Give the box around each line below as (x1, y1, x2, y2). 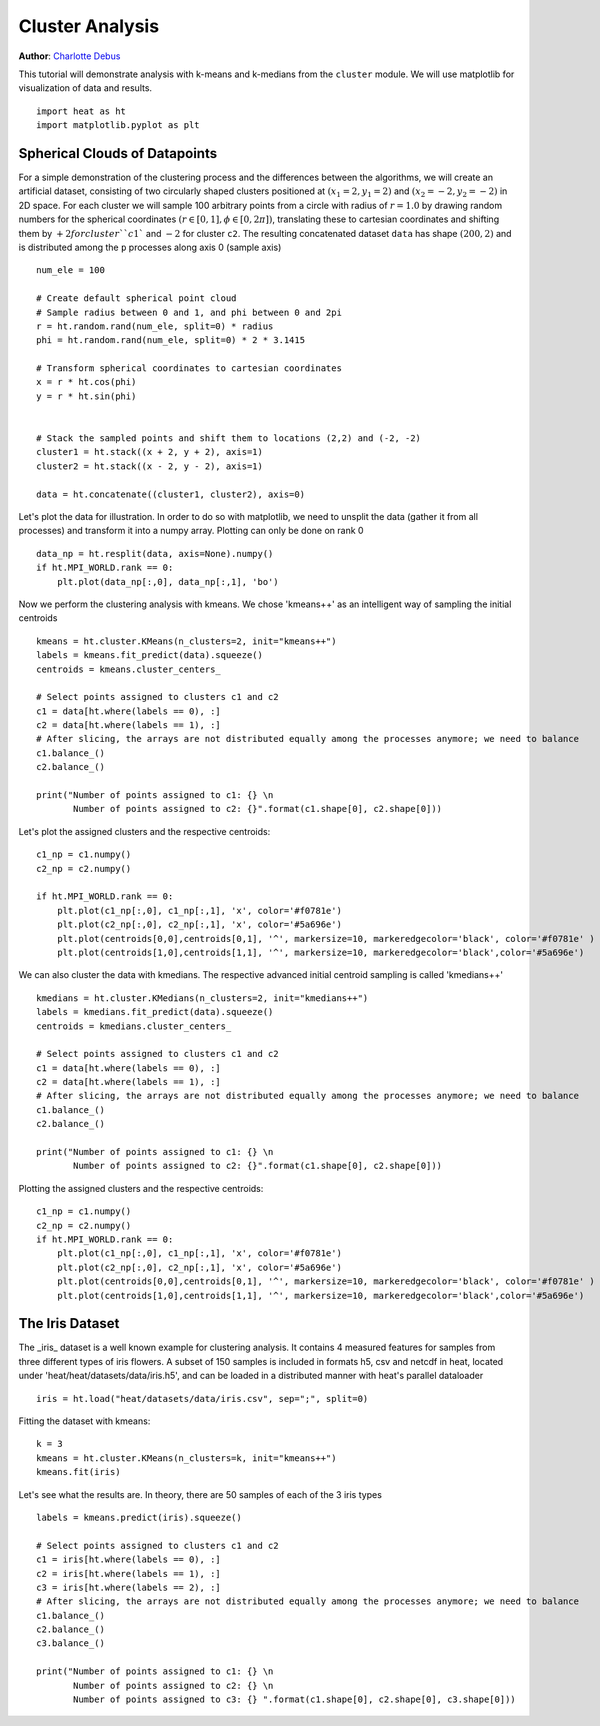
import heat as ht (36, 105, 127, 117)
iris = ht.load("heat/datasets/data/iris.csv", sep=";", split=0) (36, 1393, 369, 1404)
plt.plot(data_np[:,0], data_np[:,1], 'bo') (56, 576, 279, 587)
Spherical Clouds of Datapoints (18, 145, 218, 162)
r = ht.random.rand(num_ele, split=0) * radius (36, 320, 274, 332)
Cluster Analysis (18, 15, 160, 37)
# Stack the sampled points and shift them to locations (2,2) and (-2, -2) (36, 433, 422, 444)
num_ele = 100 (36, 265, 105, 276)
